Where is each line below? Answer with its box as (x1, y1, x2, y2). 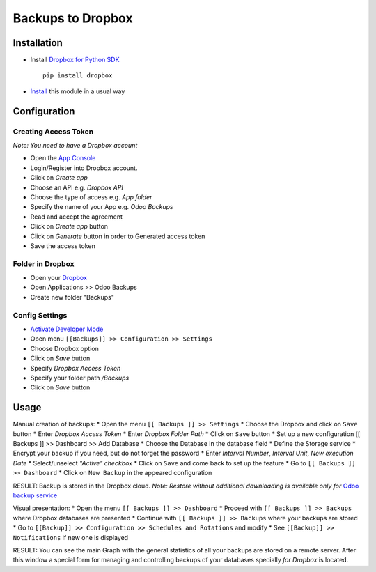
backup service (13, 491, 58, 500)
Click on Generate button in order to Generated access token (30, 232, 205, 240)
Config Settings (13, 310, 68, 320)
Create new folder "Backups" (30, 293, 115, 301)
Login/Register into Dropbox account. (30, 164, 138, 172)
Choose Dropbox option (30, 344, 99, 353)
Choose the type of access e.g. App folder (30, 192, 152, 201)
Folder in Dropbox (13, 258, 75, 268)
